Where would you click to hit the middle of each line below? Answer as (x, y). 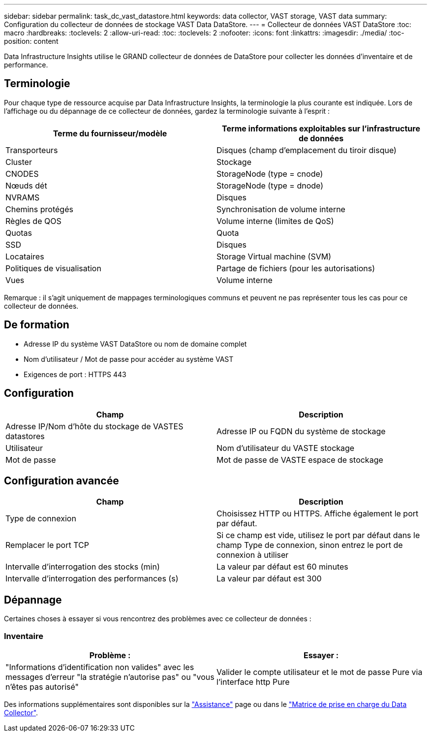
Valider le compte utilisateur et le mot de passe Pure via (320, 672)
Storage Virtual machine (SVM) (274, 256)
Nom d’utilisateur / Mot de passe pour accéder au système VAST (129, 359)
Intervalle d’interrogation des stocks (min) (83, 567)
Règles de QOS (33, 221)
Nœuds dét (26, 185)
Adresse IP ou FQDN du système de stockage (301, 431)
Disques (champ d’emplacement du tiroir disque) (307, 150)
